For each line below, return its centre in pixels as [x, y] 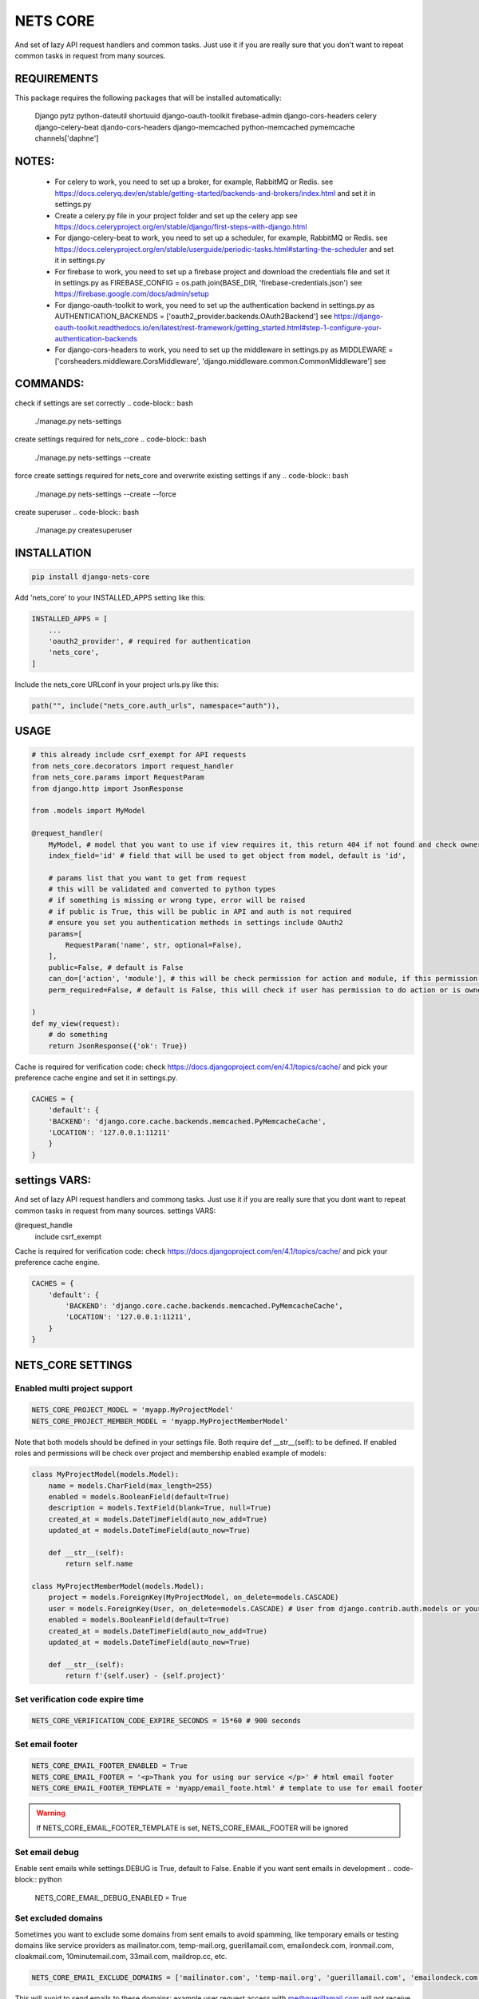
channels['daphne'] [67, 138]
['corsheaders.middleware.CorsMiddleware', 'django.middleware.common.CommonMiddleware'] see [220, 361]
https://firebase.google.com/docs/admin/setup [132, 294]
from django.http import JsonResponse [107, 788]
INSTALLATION [53, 553]
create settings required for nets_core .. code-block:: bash [111, 439]
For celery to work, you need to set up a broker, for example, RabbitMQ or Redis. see [194, 182]
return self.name [99, 1564]
